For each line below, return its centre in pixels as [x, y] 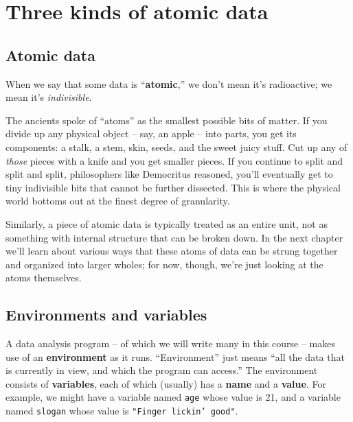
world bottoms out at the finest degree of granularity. [118, 201]
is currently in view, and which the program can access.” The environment [162, 370]
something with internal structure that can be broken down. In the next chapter [174, 237]
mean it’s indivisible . [49, 97]
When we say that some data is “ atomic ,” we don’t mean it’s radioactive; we [169, 83]
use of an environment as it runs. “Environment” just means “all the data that [175, 356]
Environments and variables [106, 315]
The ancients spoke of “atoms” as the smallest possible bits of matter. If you [167, 120]
